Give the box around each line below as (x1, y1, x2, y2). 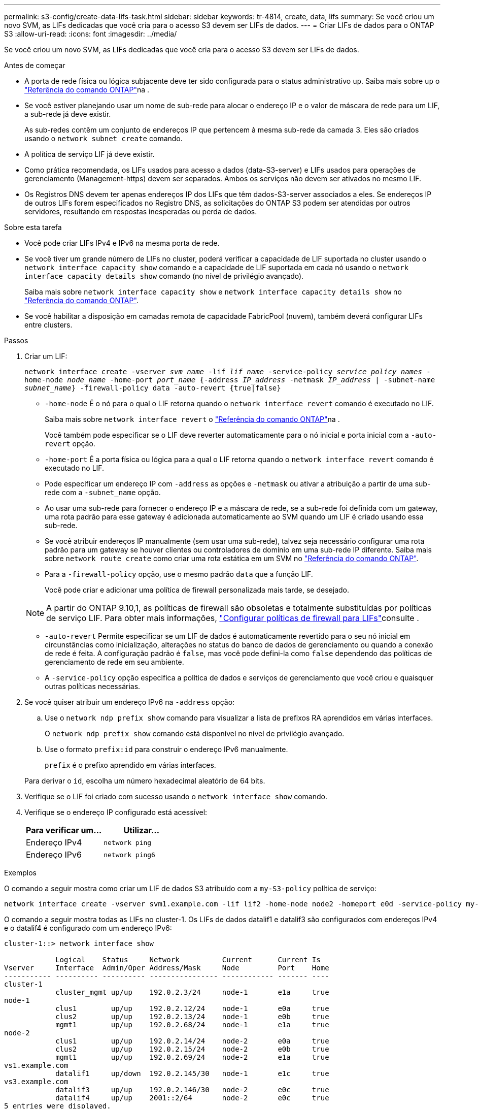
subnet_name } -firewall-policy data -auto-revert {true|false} (24, 384, 281, 392)
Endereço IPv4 (26, 837, 82, 847)
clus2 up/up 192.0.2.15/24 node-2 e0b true (55, 1045, 329, 1053)
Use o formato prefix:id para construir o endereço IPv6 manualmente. (45, 745, 288, 754)
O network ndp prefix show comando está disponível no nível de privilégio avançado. (45, 729, 345, 738)
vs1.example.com (4, 1061, 69, 1069)
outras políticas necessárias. (45, 682, 141, 691)
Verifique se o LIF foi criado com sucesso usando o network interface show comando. (24, 792, 327, 801)
